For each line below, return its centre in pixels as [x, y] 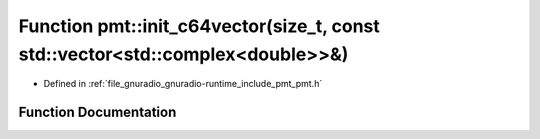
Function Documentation [97, 112]
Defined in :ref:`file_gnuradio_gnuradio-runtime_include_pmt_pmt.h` [183, 84]
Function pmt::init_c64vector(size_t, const [199, 26]
